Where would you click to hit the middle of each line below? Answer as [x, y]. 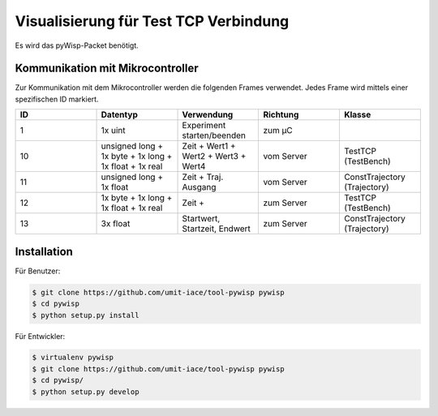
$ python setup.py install [86, 315]
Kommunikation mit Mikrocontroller [107, 69]
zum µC [278, 131]
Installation [44, 251]
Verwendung [208, 115]
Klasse [357, 115]
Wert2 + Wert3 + [214, 157]
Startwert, [201, 219]
